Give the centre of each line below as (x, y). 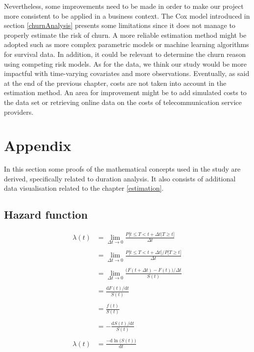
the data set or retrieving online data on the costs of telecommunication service (123, 102)
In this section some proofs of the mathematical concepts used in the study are (122, 169)
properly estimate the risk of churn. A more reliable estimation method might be (125, 35)
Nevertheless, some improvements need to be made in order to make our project (124, 6)
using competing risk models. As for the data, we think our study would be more (125, 63)
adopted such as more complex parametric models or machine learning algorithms (127, 44)
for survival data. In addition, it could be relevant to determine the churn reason (125, 54)
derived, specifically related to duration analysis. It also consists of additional (120, 178)
